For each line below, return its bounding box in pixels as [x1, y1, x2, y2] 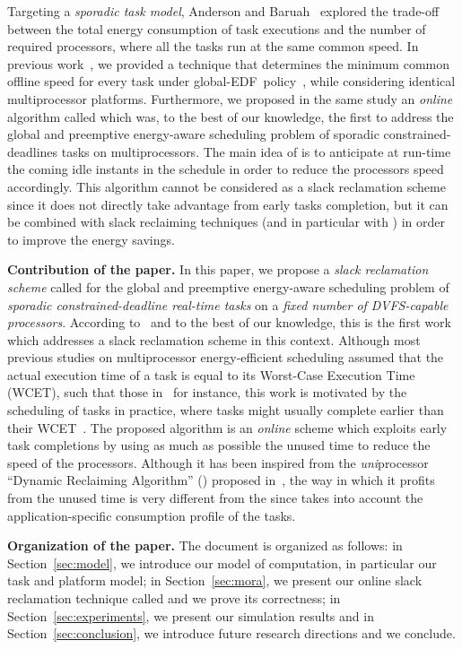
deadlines [7, 142, 58, 160]
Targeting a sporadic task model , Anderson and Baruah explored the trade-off [7, 2, 440, 20]
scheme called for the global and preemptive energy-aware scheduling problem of [7, 277, 449, 296]
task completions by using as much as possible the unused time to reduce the [7, 436, 431, 454]
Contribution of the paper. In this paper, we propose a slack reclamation [7, 260, 429, 279]
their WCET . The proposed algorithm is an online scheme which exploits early [7, 418, 448, 437]
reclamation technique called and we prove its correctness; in [7, 589, 341, 607]
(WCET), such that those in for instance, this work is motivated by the [7, 383, 407, 402]
